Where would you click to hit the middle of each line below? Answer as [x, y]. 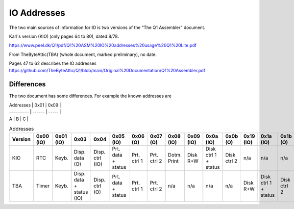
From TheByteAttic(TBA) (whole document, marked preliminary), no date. [83, 54]
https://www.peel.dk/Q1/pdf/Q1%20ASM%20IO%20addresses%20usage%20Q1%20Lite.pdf [103, 45]
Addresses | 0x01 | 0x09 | [35, 105]
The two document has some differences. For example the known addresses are [90, 96]
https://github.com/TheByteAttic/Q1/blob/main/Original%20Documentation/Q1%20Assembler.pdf [107, 70]
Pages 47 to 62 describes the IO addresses [53, 63]
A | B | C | [19, 119]
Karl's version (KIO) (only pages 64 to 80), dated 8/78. [64, 36]
